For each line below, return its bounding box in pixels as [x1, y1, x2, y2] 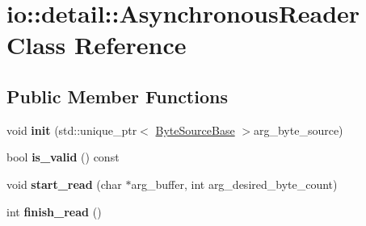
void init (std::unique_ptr [6, 121, 137, 138]
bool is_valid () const [6, 149, 120, 165]
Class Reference [6, 28, 187, 61]
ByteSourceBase [155, 121, 235, 138]
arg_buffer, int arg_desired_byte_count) [131, 175, 338, 192]
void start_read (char [6, 175, 122, 192]
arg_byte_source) [253, 121, 343, 138]
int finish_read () [6, 203, 102, 220]
